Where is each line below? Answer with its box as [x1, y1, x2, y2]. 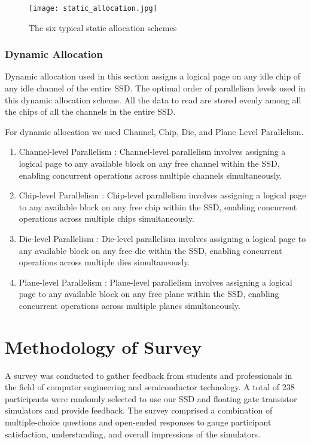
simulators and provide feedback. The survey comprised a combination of [5, 404, 273, 417]
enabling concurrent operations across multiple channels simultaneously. [19, 169, 282, 181]
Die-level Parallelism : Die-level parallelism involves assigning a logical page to [19, 232, 306, 244]
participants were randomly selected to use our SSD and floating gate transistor [5, 392, 297, 405]
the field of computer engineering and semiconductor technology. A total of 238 [5, 381, 295, 393]
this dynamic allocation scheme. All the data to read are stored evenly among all [5, 93, 301, 106]
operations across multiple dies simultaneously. [19, 256, 190, 268]
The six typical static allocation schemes [29, 21, 177, 33]
